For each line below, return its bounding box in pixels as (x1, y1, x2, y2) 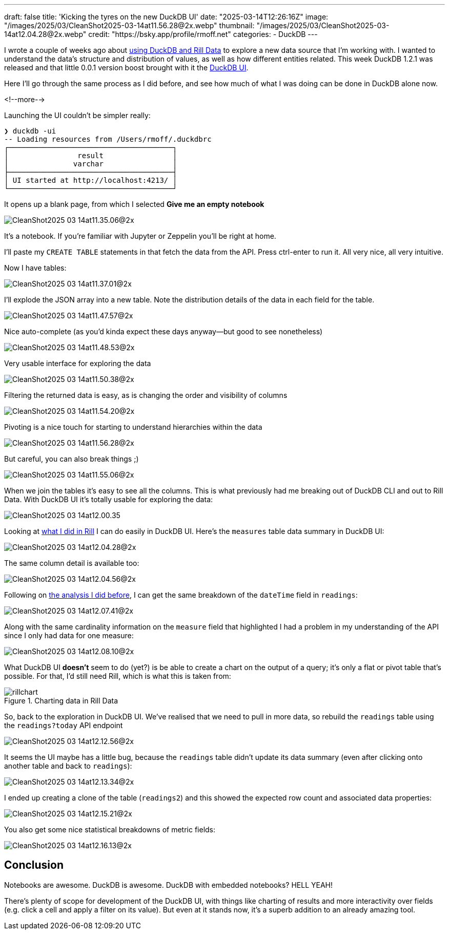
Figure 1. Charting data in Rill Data (4, 696, 118, 705)
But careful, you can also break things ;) (4, 454, 139, 463)
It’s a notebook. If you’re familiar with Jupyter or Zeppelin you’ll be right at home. (4, 232, 276, 240)
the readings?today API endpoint (4, 721, 123, 730)
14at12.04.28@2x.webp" (4, 30, 87, 39)
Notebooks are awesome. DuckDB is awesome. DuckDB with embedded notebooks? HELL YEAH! (4, 880, 333, 889)
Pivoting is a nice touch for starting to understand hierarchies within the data (4, 423, 262, 431)
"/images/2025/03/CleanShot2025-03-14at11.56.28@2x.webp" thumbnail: (4, 21, 255, 30)
